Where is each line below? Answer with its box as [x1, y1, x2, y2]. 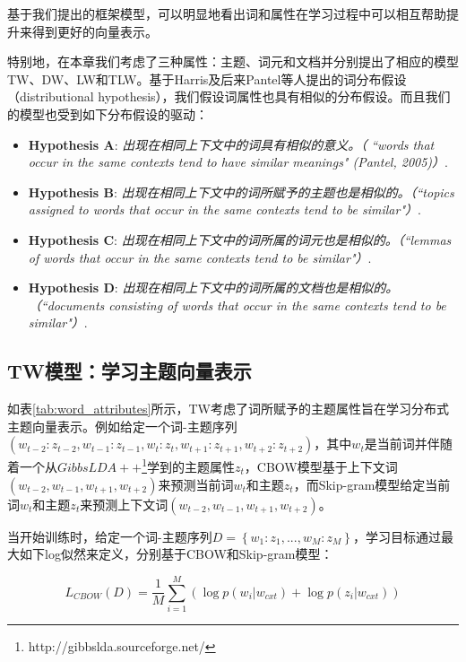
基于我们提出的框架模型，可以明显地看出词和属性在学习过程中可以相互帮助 [7, 4, 446, 22]
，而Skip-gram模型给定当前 [293, 475, 451, 493]
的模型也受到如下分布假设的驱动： [7, 104, 208, 123]
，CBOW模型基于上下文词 [244, 457, 398, 475]
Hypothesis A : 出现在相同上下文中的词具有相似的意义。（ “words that [28, 135, 435, 153]
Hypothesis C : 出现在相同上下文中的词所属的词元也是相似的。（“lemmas [28, 230, 452, 248]
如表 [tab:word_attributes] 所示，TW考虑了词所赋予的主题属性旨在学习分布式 [7, 399, 449, 418]
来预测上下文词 [80, 494, 168, 513]
